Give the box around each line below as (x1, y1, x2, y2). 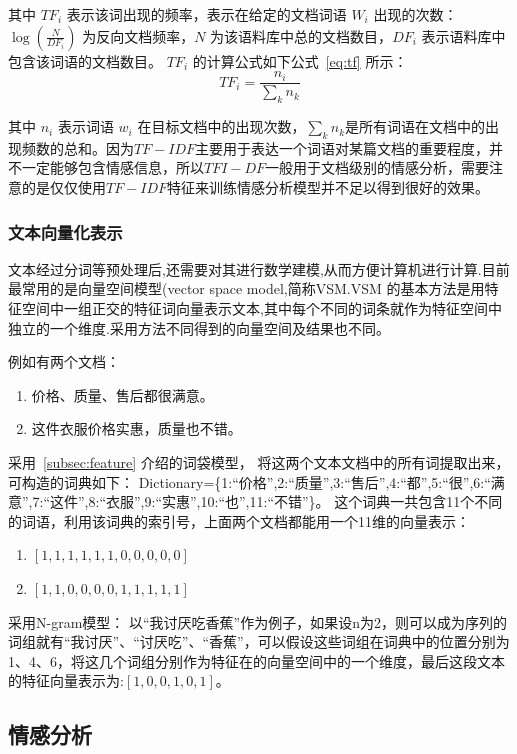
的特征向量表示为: (8, 670, 124, 691)
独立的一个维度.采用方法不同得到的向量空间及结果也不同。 (8, 317, 390, 338)
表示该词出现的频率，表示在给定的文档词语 (66, 4, 347, 24)
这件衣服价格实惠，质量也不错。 (31, 418, 242, 439)
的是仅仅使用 (21, 177, 106, 198)
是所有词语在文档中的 (345, 116, 486, 137)
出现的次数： (373, 4, 458, 24)
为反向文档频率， (82, 25, 195, 46)
